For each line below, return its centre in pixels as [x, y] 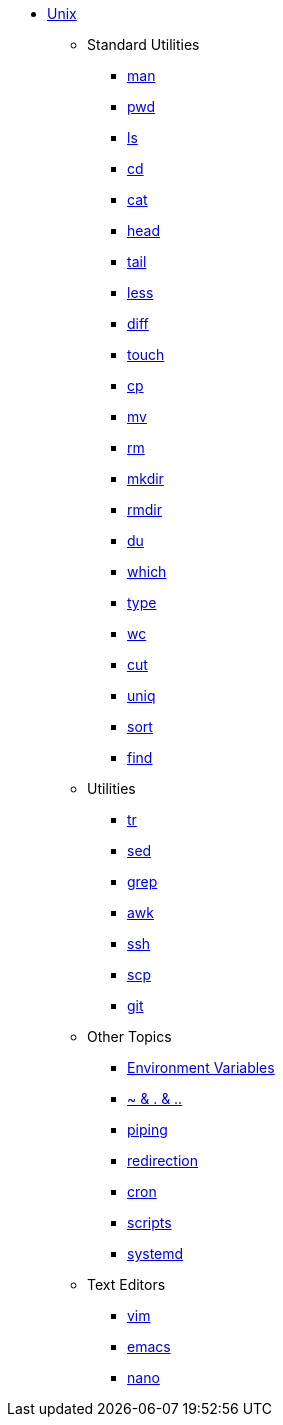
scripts [149, 1222]
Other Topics [129, 1036]
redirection [162, 1160]
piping [147, 1129]
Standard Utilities [143, 44]
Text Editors [126, 1284]
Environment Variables [201, 1067]
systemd [155, 1253]
